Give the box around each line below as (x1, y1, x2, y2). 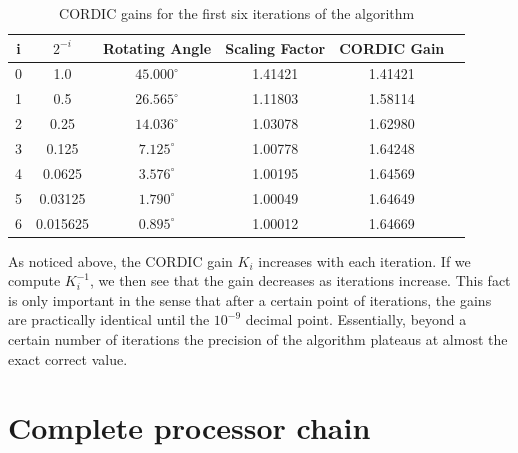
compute (8, 270, 61, 291)
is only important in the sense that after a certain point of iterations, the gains (8, 289, 492, 310)
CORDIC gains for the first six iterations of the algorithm (59, 3, 415, 23)
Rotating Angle (102, 37, 212, 58)
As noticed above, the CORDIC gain (8, 250, 233, 271)
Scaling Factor (225, 37, 326, 58)
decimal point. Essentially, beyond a (245, 309, 467, 330)
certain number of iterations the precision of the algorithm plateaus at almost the (8, 328, 508, 349)
